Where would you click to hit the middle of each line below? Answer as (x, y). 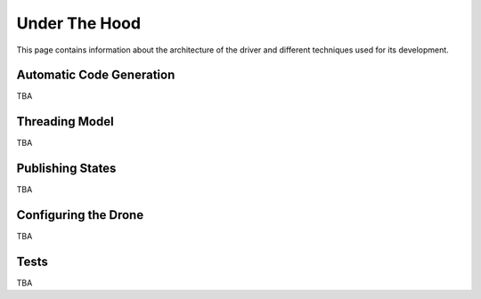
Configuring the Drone (80, 215)
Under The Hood (79, 23)
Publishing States (66, 169)
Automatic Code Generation (96, 75)
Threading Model (65, 121)
